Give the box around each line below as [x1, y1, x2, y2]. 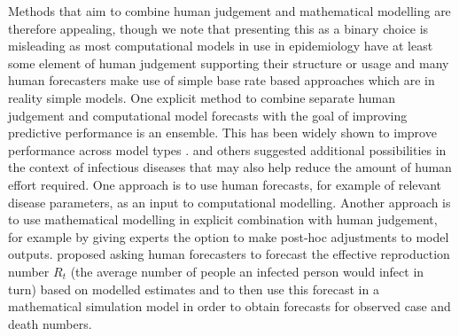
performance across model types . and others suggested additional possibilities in [8, 140, 447, 159]
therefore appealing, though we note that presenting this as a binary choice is [8, 19, 429, 37]
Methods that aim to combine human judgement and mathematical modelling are [8, 2, 451, 20]
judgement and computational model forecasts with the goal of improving [8, 105, 408, 124]
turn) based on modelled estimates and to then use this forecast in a [8, 279, 379, 298]
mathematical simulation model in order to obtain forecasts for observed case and [8, 297, 451, 316]
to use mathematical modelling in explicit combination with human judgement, [8, 210, 438, 229]
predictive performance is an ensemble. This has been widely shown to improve [8, 123, 437, 142]
